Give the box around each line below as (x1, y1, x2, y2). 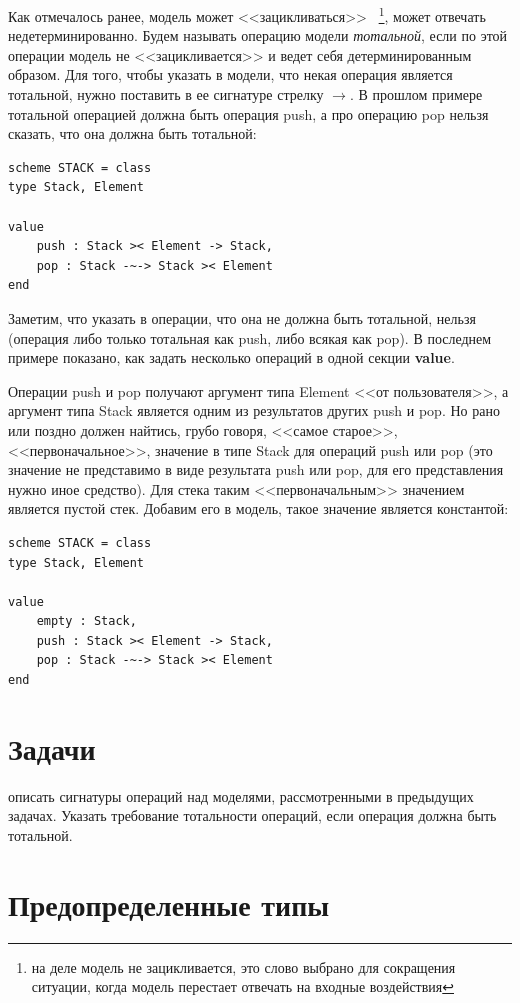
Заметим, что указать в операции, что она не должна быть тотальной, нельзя (8, 307, 476, 328)
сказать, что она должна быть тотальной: (8, 123, 257, 144)
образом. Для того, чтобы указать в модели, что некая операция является (8, 64, 453, 85)
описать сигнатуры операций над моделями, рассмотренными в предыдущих (8, 785, 474, 806)
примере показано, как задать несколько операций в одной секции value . (8, 347, 455, 368)
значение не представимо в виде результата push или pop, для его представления (8, 459, 504, 480)
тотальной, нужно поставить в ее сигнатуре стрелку (8, 84, 324, 105)
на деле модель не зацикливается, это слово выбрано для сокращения (31, 956, 456, 977)
